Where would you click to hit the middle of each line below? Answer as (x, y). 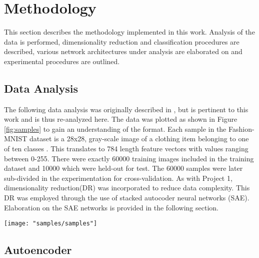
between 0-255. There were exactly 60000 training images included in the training (129, 158)
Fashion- (241, 128)
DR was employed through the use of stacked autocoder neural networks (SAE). (127, 198)
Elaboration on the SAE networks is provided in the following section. (111, 207)
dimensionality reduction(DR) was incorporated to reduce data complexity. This (127, 188)
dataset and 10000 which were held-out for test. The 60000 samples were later (123, 168)
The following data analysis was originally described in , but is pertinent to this (126, 109)
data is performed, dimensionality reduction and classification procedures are (122, 41)
